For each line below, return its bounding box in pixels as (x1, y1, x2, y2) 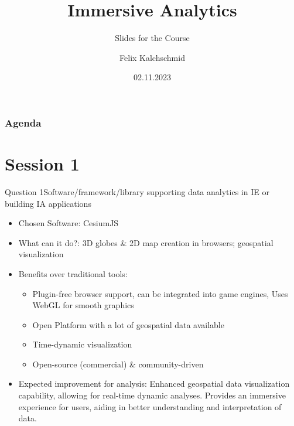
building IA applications (5, 197, 91, 209)
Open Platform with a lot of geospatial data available (32, 318, 224, 330)
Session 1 (5, 152, 80, 176)
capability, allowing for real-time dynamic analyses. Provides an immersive (18, 389, 286, 401)
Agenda (5, 115, 42, 129)
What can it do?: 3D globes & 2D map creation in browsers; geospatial (18, 236, 274, 248)
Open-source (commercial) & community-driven (32, 357, 204, 370)
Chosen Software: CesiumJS (18, 217, 119, 229)
